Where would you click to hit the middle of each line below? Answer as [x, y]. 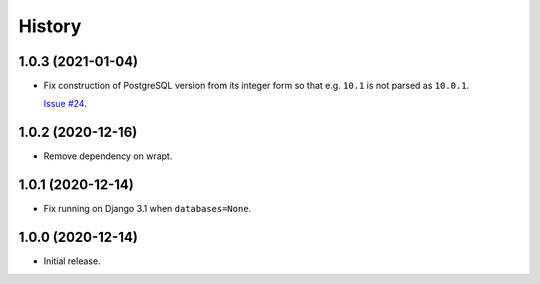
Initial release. [72, 261]
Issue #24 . [65, 104]
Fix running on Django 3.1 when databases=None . [147, 209]
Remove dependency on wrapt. [108, 156]
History [50, 26]
